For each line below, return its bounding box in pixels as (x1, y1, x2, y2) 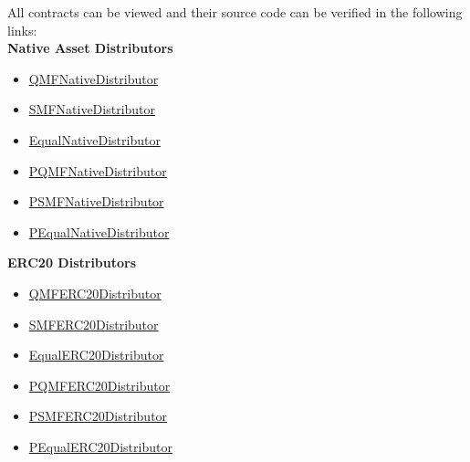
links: (7, 20, 37, 39)
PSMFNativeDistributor (28, 192, 164, 211)
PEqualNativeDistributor (28, 222, 170, 241)
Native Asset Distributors (7, 38, 173, 58)
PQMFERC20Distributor (28, 375, 171, 394)
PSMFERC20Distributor (28, 406, 168, 425)
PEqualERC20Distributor (28, 436, 172, 456)
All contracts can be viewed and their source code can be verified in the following (7, 3, 463, 21)
